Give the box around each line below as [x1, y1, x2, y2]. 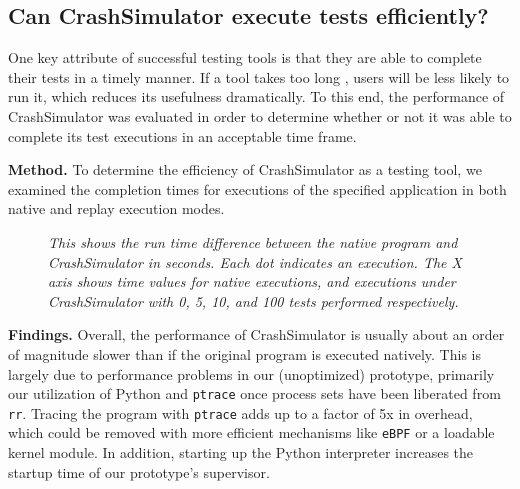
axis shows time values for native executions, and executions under [48, 271, 456, 292]
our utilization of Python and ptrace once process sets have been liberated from [8, 383, 501, 404]
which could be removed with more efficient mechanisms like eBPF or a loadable [8, 422, 495, 443]
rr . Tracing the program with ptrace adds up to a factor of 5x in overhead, [8, 402, 473, 423]
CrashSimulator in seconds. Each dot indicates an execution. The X [48, 251, 462, 272]
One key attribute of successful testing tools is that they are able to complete [8, 47, 482, 68]
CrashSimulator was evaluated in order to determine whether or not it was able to [8, 105, 512, 126]
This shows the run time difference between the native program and [48, 231, 458, 252]
